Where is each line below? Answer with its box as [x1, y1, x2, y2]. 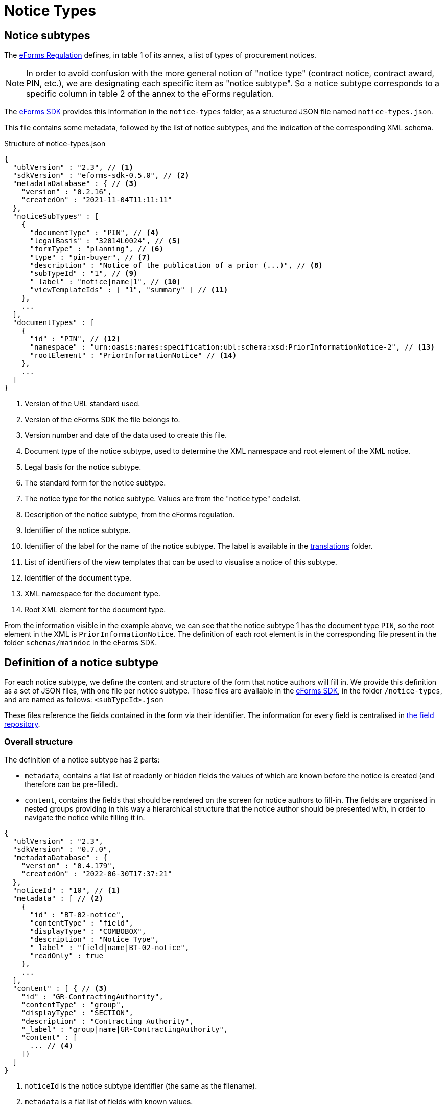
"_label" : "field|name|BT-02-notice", [30, 943, 190, 952]
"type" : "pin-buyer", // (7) [30, 253, 151, 262]
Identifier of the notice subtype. [25, 526, 131, 535]
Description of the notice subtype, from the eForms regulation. [25, 510, 235, 519]
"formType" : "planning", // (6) [30, 245, 163, 253]
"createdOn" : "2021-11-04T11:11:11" [21, 196, 172, 204]
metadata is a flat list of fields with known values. [25, 1097, 193, 1106]
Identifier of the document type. [25, 573, 132, 583]
